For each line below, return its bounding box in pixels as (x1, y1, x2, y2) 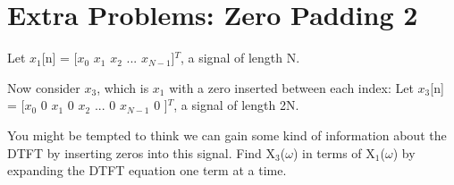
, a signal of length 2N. (173, 96, 299, 114)
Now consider (7, 78, 80, 97)
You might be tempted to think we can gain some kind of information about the (7, 125, 447, 144)
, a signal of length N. (180, 48, 300, 67)
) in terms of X (292, 143, 375, 162)
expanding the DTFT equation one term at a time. (7, 161, 287, 180)
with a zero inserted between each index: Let (169, 78, 414, 97)
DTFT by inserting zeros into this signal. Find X (7, 143, 276, 162)
